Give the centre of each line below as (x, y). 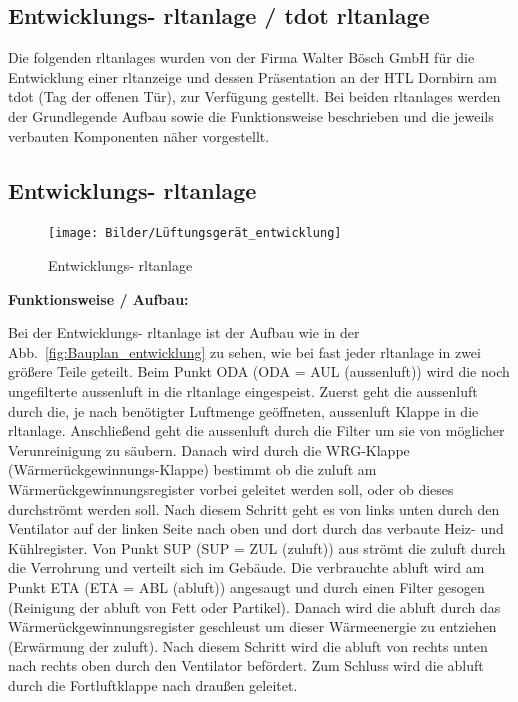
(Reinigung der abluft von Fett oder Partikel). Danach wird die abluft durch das (254, 606)
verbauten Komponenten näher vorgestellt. (139, 135)
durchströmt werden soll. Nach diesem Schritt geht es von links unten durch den (254, 508)
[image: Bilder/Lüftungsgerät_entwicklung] (195, 233)
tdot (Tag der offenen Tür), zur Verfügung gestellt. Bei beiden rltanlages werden (254, 96)
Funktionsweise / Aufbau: (98, 298)
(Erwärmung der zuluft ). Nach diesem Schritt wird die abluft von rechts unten (248, 645)
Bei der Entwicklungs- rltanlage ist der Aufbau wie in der (184, 332)
